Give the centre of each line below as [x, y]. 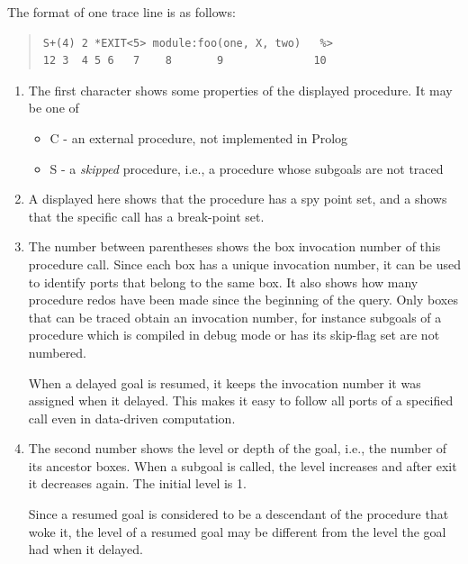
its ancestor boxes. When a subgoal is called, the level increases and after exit [243, 465]
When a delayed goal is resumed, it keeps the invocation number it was [225, 382]
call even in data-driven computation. [132, 418]
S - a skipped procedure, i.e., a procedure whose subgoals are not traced [247, 168]
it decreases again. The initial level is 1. [137, 483]
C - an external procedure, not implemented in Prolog [199, 137]
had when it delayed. [85, 549]
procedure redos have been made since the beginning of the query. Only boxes [243, 300]
